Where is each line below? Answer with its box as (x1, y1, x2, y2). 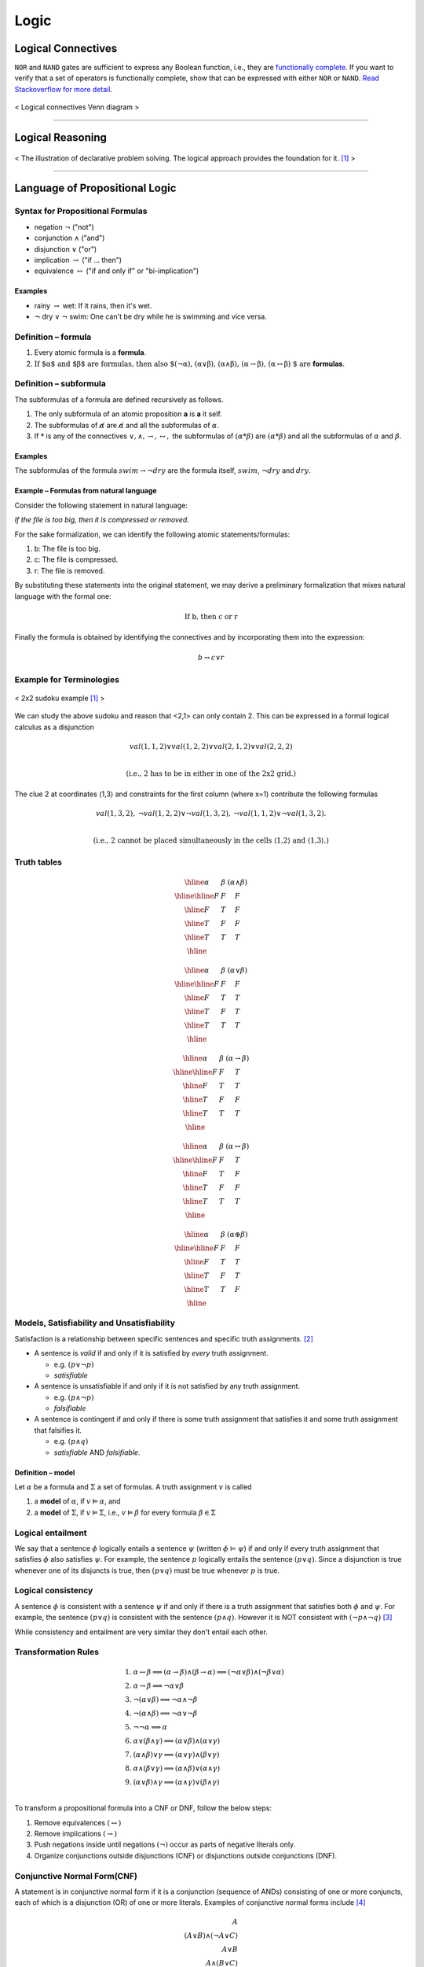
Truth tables (14, 857, 63, 868)
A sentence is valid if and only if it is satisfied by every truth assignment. (34, 1349, 269, 1358)
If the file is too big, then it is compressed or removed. (14, 515, 190, 525)
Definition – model (14, 1467, 75, 1477)
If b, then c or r (185, 612, 238, 621)
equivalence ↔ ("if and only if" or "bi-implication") (34, 266, 199, 275)
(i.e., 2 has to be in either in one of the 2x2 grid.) (126, 769, 297, 778)
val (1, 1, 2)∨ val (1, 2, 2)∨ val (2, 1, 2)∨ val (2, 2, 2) (130, 742, 293, 751)
